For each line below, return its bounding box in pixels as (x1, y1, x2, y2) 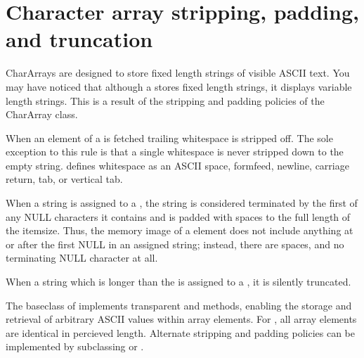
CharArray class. (6, 107, 78, 122)
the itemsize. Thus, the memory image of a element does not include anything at (6, 223, 353, 238)
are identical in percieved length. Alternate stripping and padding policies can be (6, 325, 355, 340)
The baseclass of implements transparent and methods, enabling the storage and (6, 298, 352, 312)
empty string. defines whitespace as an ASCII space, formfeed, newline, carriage (6, 158, 349, 172)
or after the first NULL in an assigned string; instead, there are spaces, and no (6, 236, 344, 251)
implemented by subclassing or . (6, 339, 144, 354)
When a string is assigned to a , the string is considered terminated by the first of (6, 196, 358, 210)
